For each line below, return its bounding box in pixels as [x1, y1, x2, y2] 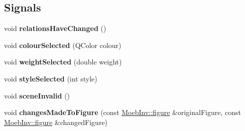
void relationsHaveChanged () [4, 23, 106, 33]
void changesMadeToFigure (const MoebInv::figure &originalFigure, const [4, 107, 241, 117]
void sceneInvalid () [4, 90, 70, 100]
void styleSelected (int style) [4, 73, 97, 83]
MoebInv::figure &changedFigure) [4, 116, 108, 127]
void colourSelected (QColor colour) [4, 39, 121, 50]
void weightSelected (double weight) [4, 56, 122, 67]
